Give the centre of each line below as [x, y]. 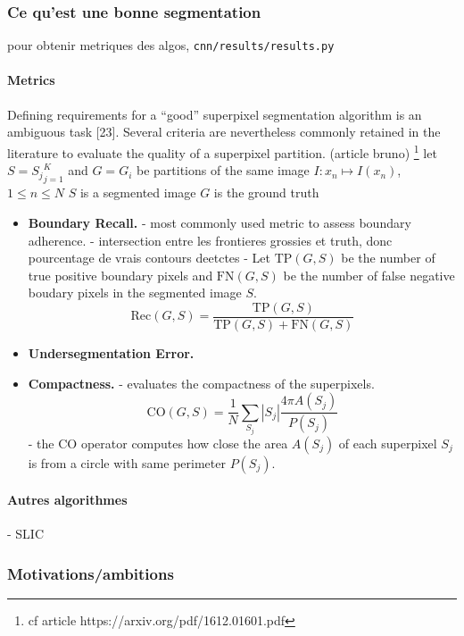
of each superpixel [388, 443]
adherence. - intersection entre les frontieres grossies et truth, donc [210, 240]
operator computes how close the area [184, 443]
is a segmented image [138, 192]
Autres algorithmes [67, 500]
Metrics [31, 80]
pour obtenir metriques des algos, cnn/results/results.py [171, 45]
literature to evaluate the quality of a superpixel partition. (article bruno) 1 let [222, 151]
